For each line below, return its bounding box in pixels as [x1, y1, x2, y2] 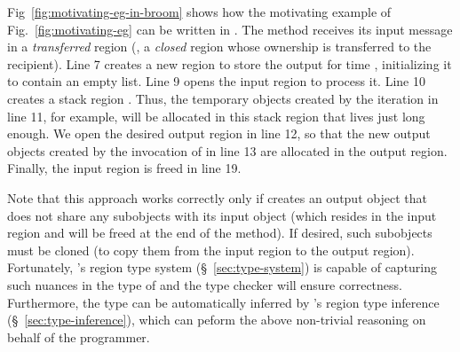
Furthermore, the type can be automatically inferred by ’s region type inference [7, 293, 440, 311]
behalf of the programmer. [7, 327, 150, 346]
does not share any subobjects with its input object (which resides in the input [7, 206, 437, 224]
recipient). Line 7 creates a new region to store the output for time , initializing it [7, 54, 452, 73]
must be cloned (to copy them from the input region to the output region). [7, 240, 415, 259]
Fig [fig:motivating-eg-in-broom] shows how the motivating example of [7, 3, 392, 20]
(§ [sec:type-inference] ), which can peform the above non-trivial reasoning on [7, 310, 426, 329]
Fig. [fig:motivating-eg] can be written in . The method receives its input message [7, 20, 453, 38]
